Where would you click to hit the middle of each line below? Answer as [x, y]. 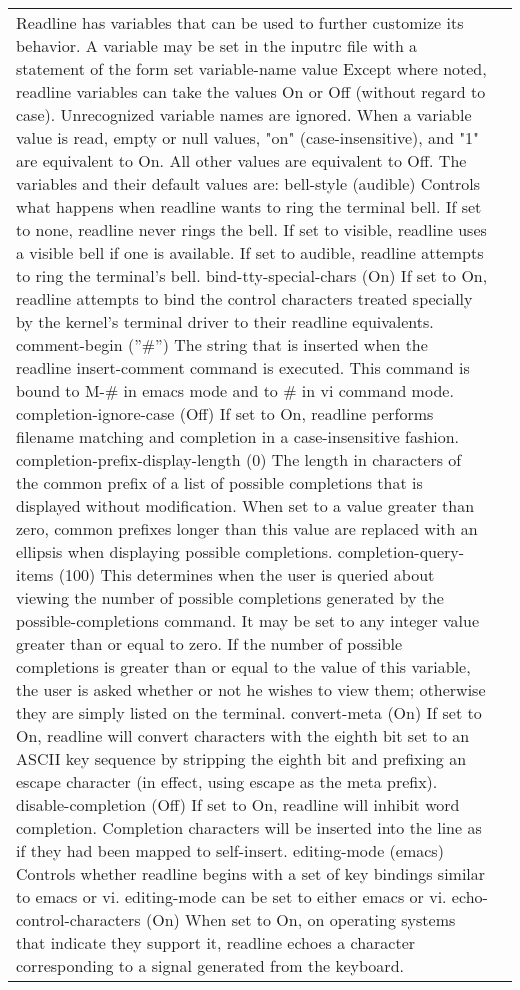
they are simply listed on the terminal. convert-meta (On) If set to [249, 712]
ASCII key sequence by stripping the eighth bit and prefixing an [241, 758]
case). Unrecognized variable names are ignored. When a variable [244, 114]
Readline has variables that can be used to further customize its [240, 22]
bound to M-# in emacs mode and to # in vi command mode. [235, 390]
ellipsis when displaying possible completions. [174, 551]
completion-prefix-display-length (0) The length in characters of [239, 459]
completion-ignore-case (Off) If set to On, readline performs [225, 413]
